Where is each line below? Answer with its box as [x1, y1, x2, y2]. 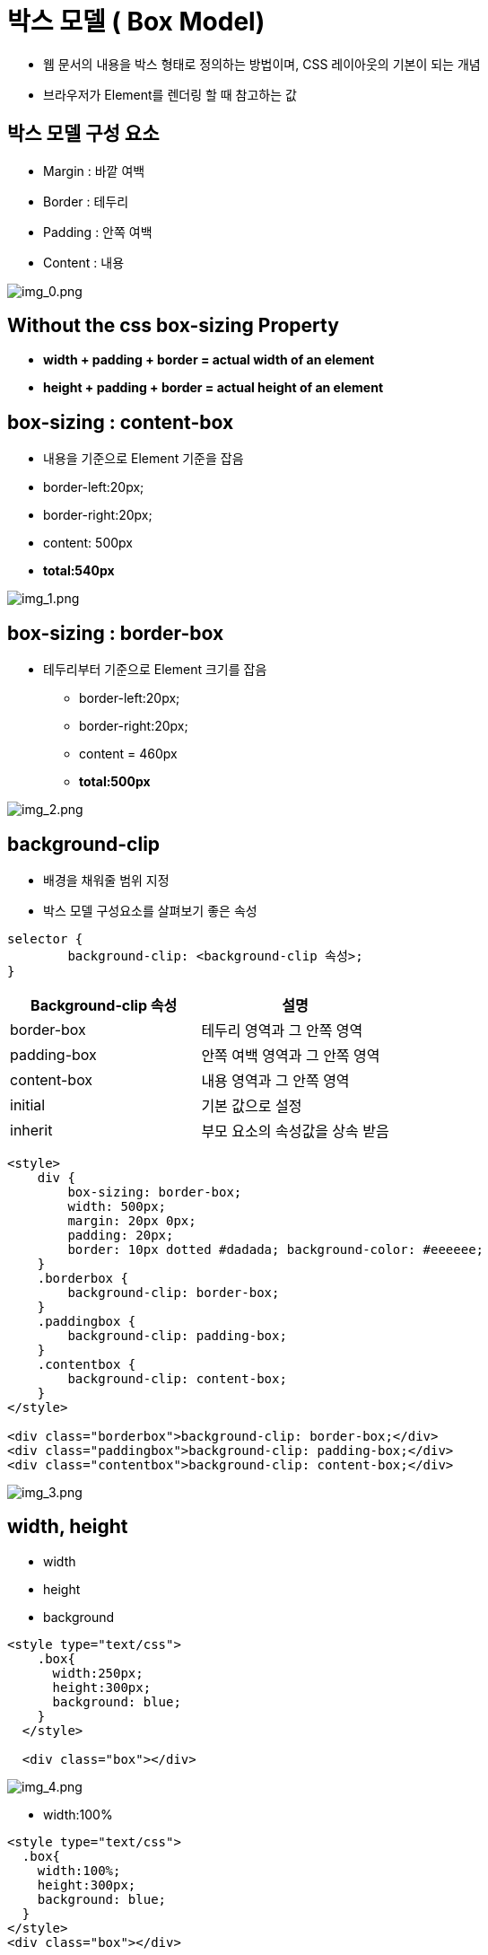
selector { [7, 931, 83, 946]
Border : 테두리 [43, 193, 129, 209]
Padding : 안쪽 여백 [43, 224, 152, 240]
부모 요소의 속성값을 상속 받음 [201, 1121, 389, 1140]
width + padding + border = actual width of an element [43, 352, 375, 368]
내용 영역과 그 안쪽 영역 [201, 1071, 350, 1090]
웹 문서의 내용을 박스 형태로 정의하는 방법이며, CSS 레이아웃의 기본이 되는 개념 [43, 56, 481, 72]
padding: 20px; [67, 1227, 174, 1242]
